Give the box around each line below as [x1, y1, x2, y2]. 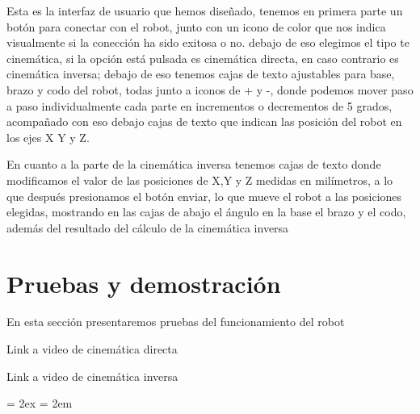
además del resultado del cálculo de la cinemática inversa [6, 219, 289, 236]
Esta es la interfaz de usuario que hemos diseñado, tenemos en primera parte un [6, 2, 403, 19]
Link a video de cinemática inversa [6, 367, 178, 384]
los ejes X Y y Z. [6, 128, 90, 145]
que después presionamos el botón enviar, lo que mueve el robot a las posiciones [6, 187, 402, 204]
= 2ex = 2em [6, 395, 73, 412]
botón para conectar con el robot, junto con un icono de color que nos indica [6, 18, 386, 35]
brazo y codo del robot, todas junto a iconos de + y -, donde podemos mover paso [6, 81, 414, 98]
